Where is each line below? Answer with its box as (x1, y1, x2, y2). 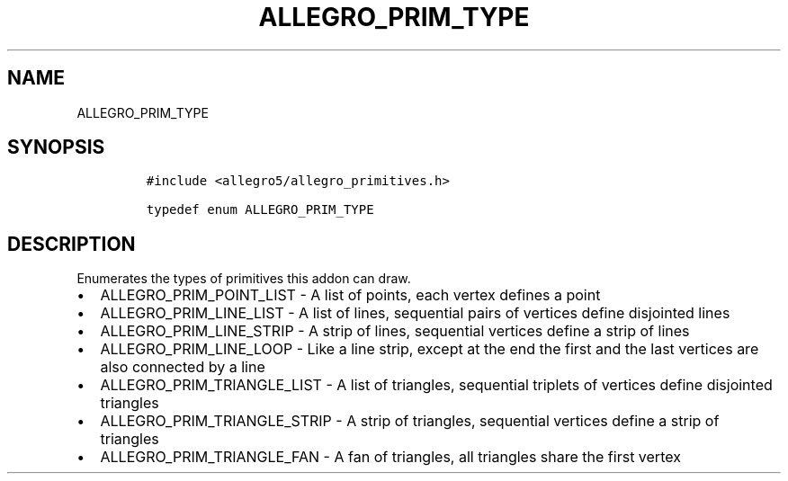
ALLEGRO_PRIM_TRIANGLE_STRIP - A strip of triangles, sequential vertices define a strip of (100, 412, 720, 431)
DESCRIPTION (7, 232, 136, 255)
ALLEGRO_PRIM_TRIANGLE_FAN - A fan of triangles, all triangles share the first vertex (100, 448, 681, 467)
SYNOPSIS (7, 136, 105, 159)
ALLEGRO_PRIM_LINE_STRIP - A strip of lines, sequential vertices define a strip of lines (100, 322, 690, 341)
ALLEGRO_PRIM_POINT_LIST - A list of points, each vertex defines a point (100, 286, 601, 305)
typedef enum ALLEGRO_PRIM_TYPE (146, 202, 374, 218)
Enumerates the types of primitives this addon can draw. (76, 271, 411, 287)
